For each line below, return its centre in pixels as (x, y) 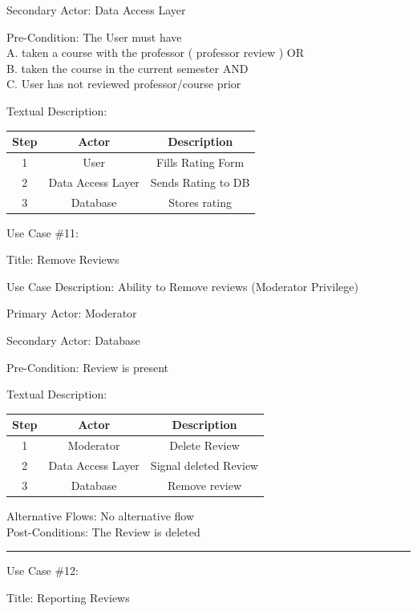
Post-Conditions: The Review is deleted (103, 531)
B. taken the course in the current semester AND (128, 68)
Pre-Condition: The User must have (94, 36)
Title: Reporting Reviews (68, 597)
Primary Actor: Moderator (72, 313)
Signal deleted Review (204, 465)
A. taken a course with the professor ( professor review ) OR (155, 53)
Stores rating (200, 202)
